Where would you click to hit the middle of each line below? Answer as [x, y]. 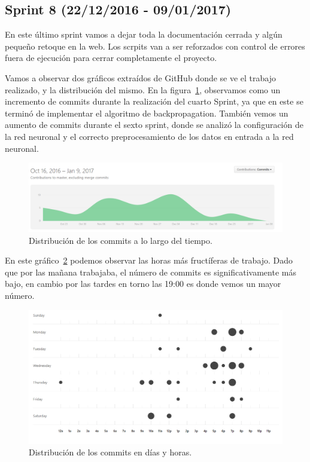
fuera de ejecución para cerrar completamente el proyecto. [111, 58]
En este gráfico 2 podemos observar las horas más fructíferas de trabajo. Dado [149, 260]
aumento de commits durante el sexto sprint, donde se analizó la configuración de [154, 125]
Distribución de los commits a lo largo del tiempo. [121, 240]
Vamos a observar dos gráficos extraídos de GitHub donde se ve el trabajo [141, 77]
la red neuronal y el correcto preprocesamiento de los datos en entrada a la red [149, 136]
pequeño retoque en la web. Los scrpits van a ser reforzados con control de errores [155, 46]
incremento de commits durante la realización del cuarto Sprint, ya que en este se [154, 101]
